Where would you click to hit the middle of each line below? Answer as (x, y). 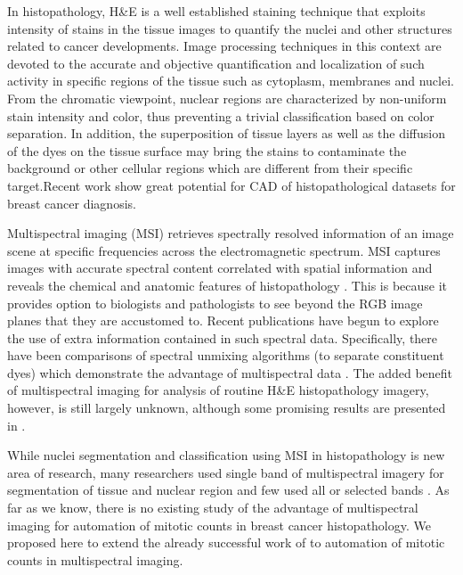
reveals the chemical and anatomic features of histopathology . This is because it (227, 285)
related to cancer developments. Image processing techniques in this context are (224, 46)
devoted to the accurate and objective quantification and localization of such (216, 63)
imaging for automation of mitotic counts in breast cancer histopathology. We (219, 525)
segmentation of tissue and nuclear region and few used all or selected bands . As (228, 490)
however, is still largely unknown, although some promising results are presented (227, 408)
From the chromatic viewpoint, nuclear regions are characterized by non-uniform (227, 98)
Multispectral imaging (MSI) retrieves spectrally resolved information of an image (231, 233)
